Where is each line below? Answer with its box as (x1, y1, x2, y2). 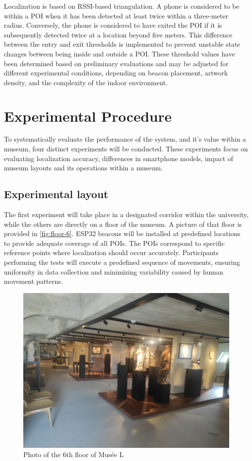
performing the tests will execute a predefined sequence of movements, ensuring (4, 257, 240, 267)
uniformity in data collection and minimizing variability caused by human (4, 266, 223, 277)
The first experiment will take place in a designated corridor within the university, (4, 209, 249, 220)
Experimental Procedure (4, 106, 172, 126)
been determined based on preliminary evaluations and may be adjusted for (4, 58, 229, 68)
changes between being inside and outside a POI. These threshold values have (4, 48, 235, 58)
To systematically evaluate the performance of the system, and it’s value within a (4, 134, 246, 144)
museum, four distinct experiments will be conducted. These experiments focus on (4, 144, 248, 154)
